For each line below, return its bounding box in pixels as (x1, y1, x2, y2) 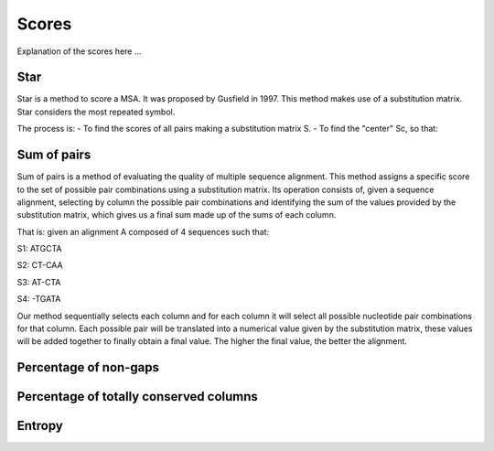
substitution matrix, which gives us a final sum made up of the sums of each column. (16, 209, 337, 220)
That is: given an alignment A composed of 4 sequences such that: (16, 226, 270, 237)
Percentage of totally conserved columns (16, 389, 258, 404)
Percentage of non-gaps (16, 360, 160, 375)
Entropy (16, 418, 63, 434)
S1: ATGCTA (16, 243, 62, 254)
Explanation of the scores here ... (16, 46, 142, 57)
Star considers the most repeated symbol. (16, 106, 176, 117)
